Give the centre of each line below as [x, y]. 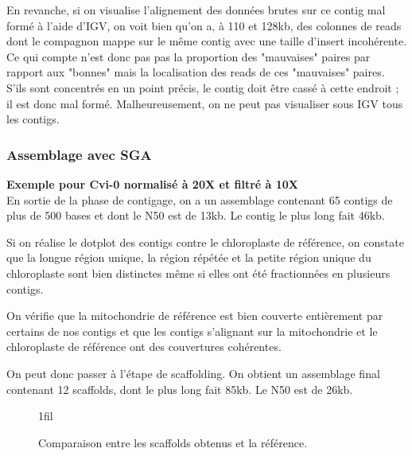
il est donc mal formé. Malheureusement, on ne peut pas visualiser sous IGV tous [205, 103]
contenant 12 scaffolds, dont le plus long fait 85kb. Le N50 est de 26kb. [180, 389]
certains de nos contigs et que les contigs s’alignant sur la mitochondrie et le [192, 331]
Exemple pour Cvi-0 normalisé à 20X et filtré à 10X [152, 183]
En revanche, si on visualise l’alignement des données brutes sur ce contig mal [196, 10]
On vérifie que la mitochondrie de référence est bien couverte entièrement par [195, 316]
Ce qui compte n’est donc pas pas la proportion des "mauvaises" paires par [189, 56]
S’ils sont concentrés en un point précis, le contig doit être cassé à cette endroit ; [203, 87]
